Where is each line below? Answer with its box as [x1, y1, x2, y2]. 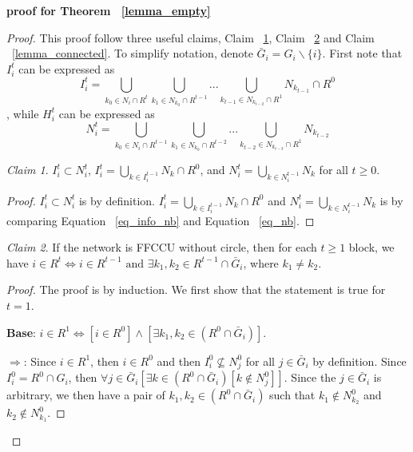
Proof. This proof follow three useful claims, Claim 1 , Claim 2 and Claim [6, 29, 375, 46]
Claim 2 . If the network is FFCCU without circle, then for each [6, 239, 317, 256]
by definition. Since [312, 352, 407, 369]
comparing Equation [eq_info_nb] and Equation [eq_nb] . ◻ [6, 212, 315, 228]
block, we [348, 239, 395, 256]
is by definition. [78, 192, 155, 208]
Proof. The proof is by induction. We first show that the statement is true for [6, 281, 386, 298]
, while [6, 105, 39, 121]
